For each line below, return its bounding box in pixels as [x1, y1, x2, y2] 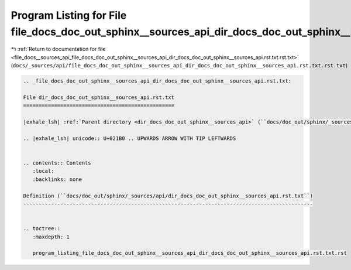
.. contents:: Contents [23, 160, 92, 166]
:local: [32, 168, 54, 175]
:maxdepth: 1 [32, 233, 70, 240]
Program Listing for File [11, 9, 127, 22]
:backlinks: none [32, 176, 82, 183]
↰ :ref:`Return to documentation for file [11, 46, 106, 53]
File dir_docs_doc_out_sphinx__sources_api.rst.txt [23, 94, 175, 101]
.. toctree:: [23, 225, 61, 232]
